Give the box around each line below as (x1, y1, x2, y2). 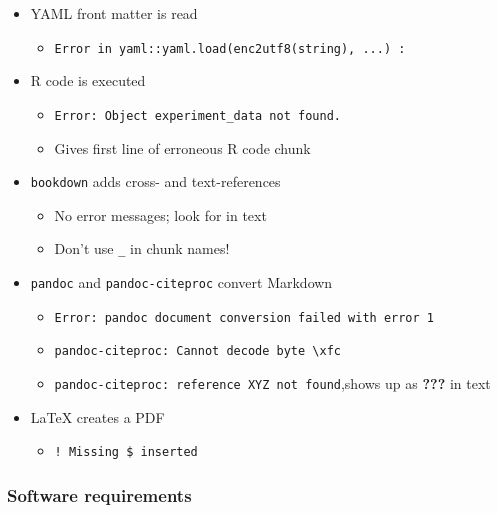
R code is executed (30, 70, 146, 91)
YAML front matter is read (30, 3, 198, 23)
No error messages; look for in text (54, 204, 267, 225)
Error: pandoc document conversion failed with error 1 (54, 310, 435, 325)
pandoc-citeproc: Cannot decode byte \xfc (54, 344, 341, 359)
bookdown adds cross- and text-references (30, 171, 281, 192)
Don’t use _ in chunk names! (54, 238, 230, 259)
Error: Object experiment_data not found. (54, 108, 341, 123)
